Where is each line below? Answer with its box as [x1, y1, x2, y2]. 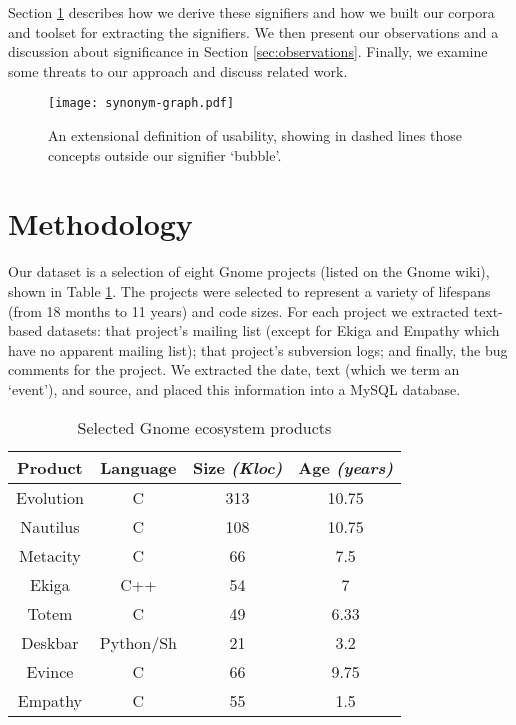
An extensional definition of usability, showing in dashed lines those [48, 125, 462, 146]
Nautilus [20, 514, 80, 538]
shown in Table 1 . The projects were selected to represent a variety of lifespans [8, 280, 491, 301]
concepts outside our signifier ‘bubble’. [48, 144, 282, 165]
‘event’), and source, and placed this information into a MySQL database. [8, 378, 461, 399]
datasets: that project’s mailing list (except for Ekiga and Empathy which [46, 320, 500, 341]
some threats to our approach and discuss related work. [8, 60, 348, 81]
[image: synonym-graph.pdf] [48, 96, 235, 111]
